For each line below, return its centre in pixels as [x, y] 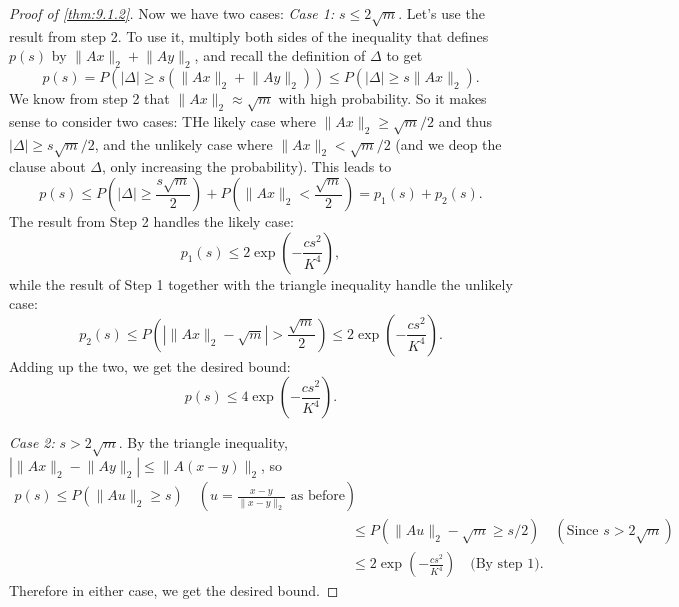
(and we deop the [448, 143]
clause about [47, 166]
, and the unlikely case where [183, 143]
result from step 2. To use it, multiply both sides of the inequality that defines [249, 35]
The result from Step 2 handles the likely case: [151, 221]
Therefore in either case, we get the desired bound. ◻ [174, 590]
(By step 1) [505, 564]
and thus [465, 120]
